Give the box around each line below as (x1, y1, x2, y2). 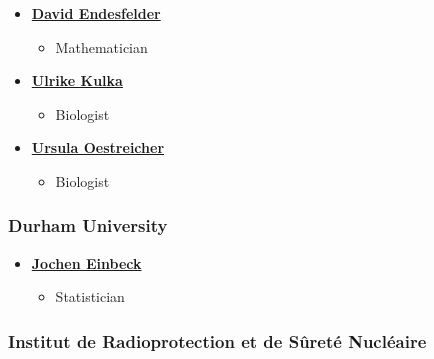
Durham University (8, 213, 168, 238)
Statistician (55, 286, 125, 307)
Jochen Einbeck (31, 252, 142, 273)
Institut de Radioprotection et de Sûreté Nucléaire (8, 328, 427, 353)
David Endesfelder (31, 3, 161, 23)
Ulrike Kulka (31, 70, 123, 91)
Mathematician (55, 36, 148, 57)
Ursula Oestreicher (31, 137, 165, 158)
